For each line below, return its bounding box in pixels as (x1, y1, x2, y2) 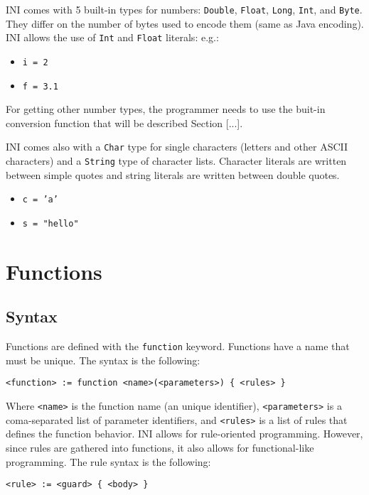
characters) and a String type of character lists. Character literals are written (6, 153, 347, 168)
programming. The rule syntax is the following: (6, 454, 211, 469)
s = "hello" (22, 218, 79, 229)
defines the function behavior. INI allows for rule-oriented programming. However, (6, 426, 363, 441)
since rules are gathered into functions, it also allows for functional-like (6, 440, 314, 455)
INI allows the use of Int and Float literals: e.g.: (6, 30, 219, 45)
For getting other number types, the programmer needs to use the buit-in (6, 102, 326, 116)
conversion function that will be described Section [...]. (6, 115, 243, 130)
